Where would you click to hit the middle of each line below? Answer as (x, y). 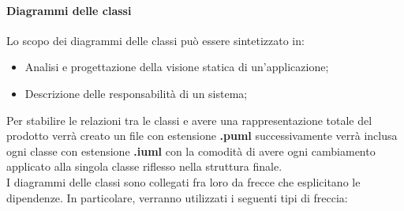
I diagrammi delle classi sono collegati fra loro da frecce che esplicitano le (183, 181)
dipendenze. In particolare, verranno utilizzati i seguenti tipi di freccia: (177, 197)
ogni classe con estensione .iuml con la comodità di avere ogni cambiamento (191, 151)
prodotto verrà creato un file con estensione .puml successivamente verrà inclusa (202, 136)
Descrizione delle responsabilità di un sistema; (136, 93)
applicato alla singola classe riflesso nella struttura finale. (144, 166)
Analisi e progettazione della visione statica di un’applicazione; (177, 67)
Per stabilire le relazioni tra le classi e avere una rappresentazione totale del (189, 120)
